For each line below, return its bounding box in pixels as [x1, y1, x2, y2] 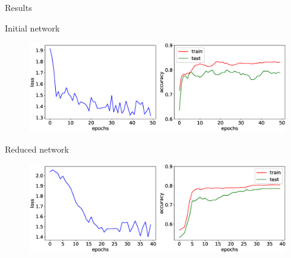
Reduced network [5, 142, 69, 155]
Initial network [5, 21, 60, 34]
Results [5, 1, 32, 13]
